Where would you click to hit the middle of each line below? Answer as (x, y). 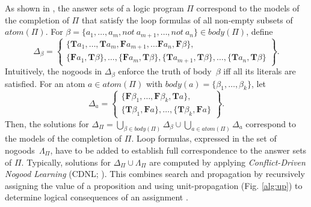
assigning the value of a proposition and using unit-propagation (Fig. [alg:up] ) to (154, 185)
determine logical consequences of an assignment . (97, 197)
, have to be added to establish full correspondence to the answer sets (178, 150)
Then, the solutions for (47, 123)
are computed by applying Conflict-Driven (227, 162)
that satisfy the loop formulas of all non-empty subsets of (187, 19)
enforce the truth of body (165, 71)
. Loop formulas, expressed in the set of (204, 138)
